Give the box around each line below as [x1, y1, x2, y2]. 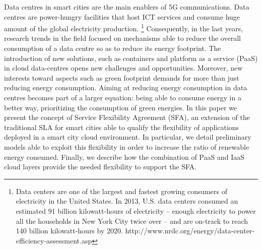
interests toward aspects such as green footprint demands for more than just [4, 72, 239, 83]
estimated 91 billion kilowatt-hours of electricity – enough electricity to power [16, 205, 256, 216]
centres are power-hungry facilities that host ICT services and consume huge [4, 11, 240, 22]
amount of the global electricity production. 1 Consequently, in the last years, [4, 22, 243, 33]
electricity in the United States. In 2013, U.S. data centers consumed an [16, 196, 238, 206]
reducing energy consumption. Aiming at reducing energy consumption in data [4, 82, 247, 93]
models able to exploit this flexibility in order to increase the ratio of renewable [4, 141, 249, 152]
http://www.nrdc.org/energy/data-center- [125, 225, 254, 236]
